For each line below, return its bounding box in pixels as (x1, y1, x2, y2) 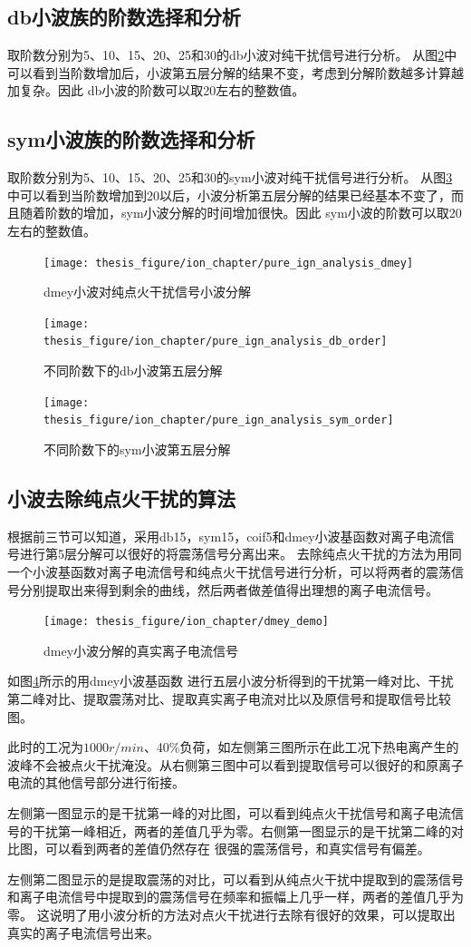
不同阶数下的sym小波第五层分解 (43, 440, 231, 459)
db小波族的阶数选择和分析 (7, 3, 241, 31)
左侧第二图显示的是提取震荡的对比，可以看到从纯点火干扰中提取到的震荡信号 (7, 869, 464, 888)
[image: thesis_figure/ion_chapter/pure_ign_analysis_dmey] (43, 256, 414, 269)
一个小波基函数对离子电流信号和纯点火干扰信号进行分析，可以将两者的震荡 (7, 562, 451, 581)
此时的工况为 (7, 737, 83, 757)
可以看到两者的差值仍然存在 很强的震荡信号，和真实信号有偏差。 (44, 839, 430, 858)
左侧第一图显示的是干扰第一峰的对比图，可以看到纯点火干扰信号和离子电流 (7, 804, 451, 823)
